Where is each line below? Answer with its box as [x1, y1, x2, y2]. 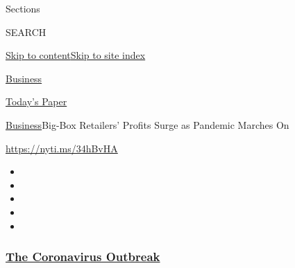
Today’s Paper [6, 94, 67, 109]
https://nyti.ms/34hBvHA [6, 141, 118, 155]
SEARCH [6, 24, 47, 39]
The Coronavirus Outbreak [6, 248, 160, 265]
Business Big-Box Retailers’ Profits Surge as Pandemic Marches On [6, 117, 289, 132]
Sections [6, 1, 40, 15]
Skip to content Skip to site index [6, 48, 146, 62]
